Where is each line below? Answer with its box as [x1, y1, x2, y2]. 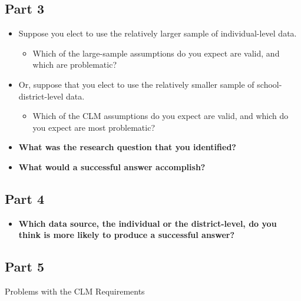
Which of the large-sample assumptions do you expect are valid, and [32, 47, 280, 59]
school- [257, 78, 282, 90]
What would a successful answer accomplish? [18, 160, 206, 173]
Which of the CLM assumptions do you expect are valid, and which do [32, 110, 289, 122]
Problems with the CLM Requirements [5, 285, 145, 297]
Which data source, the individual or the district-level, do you [18, 217, 277, 229]
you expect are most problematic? [32, 121, 156, 133]
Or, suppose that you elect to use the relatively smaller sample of [18, 78, 254, 90]
